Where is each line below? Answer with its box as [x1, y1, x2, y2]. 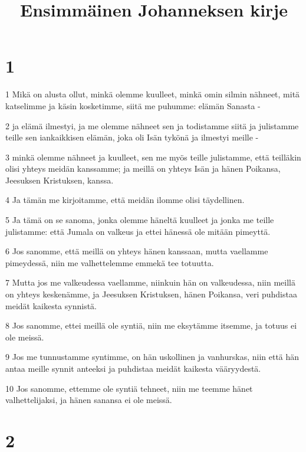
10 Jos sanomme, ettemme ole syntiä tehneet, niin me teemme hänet [5, 382, 253, 394]
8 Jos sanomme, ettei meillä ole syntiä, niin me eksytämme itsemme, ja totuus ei [5, 319, 297, 332]
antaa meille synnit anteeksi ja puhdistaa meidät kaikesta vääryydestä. [5, 362, 261, 374]
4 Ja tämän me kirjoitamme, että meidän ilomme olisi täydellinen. [5, 194, 245, 206]
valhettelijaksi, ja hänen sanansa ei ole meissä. [5, 394, 172, 406]
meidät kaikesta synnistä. [5, 299, 97, 312]
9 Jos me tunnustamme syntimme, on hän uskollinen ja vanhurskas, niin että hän [5, 351, 300, 363]
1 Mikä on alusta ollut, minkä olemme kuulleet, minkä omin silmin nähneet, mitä [5, 88, 300, 100]
